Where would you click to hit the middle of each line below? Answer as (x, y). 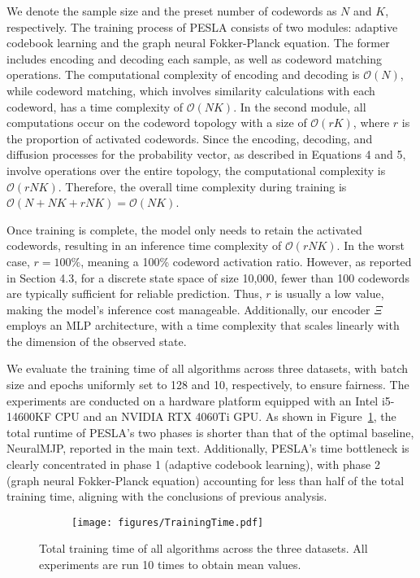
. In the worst (370, 245)
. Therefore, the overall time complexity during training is (202, 186)
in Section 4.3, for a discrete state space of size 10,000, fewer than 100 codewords (208, 277)
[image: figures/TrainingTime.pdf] (168, 522)
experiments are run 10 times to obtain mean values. (170, 565)
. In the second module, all (300, 106)
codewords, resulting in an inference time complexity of (144, 245)
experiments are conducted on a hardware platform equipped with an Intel (193, 400)
